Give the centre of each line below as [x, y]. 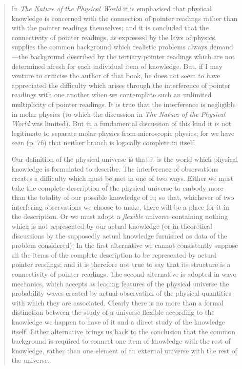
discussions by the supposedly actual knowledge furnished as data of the [119, 235]
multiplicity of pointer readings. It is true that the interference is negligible [123, 104]
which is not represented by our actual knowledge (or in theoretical [112, 226]
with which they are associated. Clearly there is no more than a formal [117, 302]
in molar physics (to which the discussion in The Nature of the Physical [118, 114]
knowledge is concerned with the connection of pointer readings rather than [124, 18]
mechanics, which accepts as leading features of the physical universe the [120, 283]
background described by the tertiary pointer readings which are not [132, 56]
